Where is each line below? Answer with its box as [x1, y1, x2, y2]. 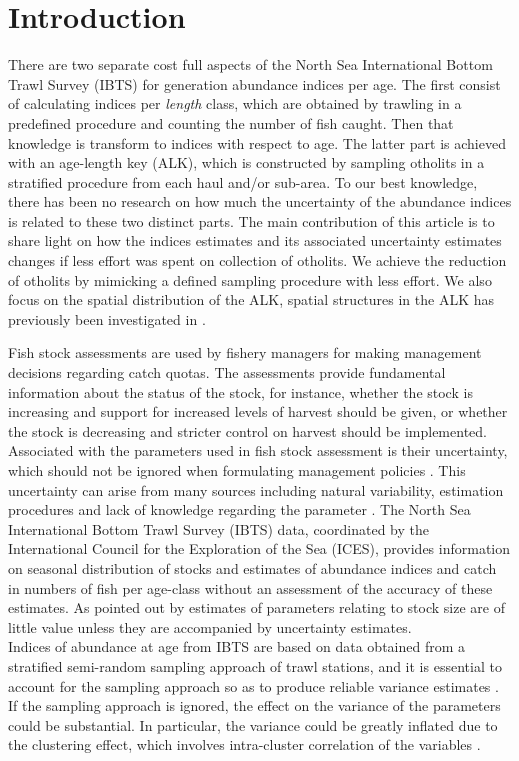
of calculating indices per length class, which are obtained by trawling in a [8, 93, 462, 114]
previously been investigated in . [8, 308, 206, 329]
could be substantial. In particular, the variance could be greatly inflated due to [8, 714, 498, 735]
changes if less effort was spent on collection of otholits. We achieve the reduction [8, 250, 507, 271]
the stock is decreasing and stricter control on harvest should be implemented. [8, 420, 487, 441]
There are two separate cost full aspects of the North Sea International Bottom [8, 54, 493, 75]
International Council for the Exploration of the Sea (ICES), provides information [8, 538, 511, 559]
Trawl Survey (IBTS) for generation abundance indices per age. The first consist [8, 73, 501, 94]
